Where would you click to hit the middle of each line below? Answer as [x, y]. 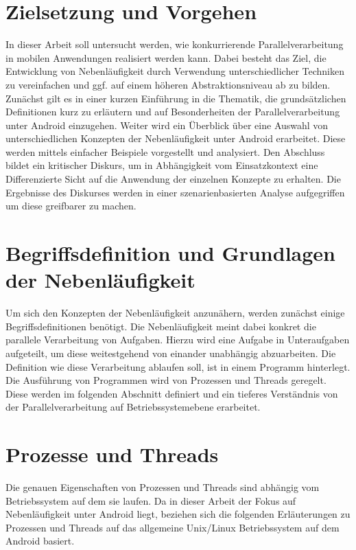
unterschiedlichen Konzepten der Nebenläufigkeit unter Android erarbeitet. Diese [176, 138]
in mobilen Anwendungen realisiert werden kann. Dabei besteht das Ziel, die [166, 57]
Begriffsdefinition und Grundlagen [170, 253]
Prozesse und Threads [112, 454]
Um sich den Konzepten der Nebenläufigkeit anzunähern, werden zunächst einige [175, 313]
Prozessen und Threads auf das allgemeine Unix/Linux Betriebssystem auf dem [173, 527]
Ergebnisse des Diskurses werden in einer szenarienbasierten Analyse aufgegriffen [175, 192]
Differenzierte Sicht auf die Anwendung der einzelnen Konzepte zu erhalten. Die [173, 179]
